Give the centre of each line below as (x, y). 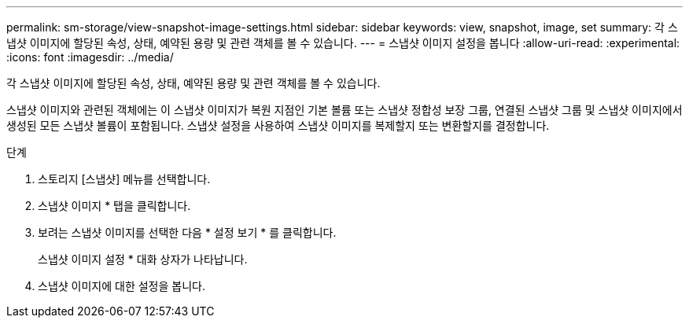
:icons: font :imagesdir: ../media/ (90, 57)
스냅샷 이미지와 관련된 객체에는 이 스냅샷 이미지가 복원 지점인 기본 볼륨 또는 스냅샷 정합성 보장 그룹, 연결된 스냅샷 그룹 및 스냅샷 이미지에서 (344, 110)
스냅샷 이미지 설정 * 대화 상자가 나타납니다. (143, 259)
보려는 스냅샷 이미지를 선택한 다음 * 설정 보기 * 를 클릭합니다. (187, 232)
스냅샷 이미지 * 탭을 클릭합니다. (114, 206)
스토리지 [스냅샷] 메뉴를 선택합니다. (124, 179)
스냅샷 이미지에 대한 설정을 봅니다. (122, 286)
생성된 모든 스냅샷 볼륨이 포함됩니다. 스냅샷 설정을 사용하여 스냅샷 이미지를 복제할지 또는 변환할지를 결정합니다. (278, 125)
